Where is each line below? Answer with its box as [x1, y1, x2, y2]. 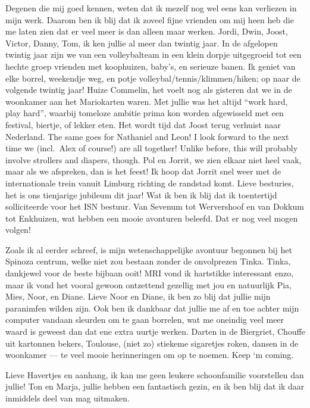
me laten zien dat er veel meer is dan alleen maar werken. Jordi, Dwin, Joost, [5, 25, 288, 38]
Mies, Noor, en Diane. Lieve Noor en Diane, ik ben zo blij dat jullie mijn [5, 290, 271, 303]
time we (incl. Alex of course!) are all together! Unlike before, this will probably [5, 142, 298, 154]
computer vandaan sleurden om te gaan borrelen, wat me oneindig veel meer [5, 313, 284, 326]
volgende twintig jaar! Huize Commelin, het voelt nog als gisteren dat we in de [5, 83, 292, 96]
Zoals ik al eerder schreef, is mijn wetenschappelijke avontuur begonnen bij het [5, 243, 292, 256]
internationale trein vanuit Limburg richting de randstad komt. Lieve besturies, [5, 176, 294, 189]
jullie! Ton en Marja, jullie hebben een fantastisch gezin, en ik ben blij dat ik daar [5, 380, 305, 393]
